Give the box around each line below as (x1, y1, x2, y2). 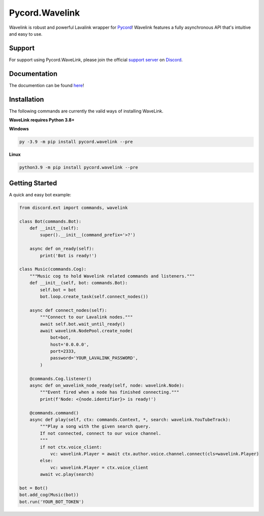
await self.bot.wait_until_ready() (40, 321, 126, 327)
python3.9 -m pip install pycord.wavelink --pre (19, 165, 138, 171)
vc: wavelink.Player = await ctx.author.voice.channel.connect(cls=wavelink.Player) (50, 451, 259, 456)
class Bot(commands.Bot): (19, 218, 82, 224)
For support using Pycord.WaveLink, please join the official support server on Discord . (9, 57, 183, 63)
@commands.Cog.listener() (29, 376, 92, 381)
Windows (9, 126, 29, 132)
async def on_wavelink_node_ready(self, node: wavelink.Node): (29, 383, 185, 388)
